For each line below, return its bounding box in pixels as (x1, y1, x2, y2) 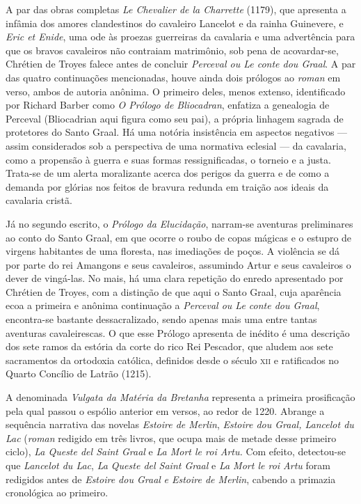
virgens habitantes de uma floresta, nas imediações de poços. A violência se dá (6, 244, 340, 258)
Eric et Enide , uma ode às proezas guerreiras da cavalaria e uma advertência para (6, 29, 355, 44)
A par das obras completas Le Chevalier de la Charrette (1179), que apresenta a (6, 2, 346, 16)
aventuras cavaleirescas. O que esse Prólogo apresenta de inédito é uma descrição (6, 325, 350, 340)
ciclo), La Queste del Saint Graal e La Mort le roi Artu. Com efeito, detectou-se (6, 444, 346, 459)
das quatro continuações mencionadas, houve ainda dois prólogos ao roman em (6, 70, 341, 84)
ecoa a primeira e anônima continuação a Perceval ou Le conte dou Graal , (6, 298, 320, 313)
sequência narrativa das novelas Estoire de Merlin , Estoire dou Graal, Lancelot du (6, 417, 354, 432)
